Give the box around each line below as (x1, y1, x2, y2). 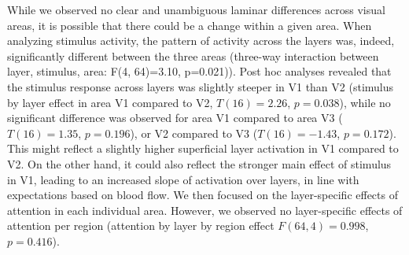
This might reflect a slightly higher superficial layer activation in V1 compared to (7, 140, 399, 157)
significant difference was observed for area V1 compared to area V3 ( (7, 109, 343, 126)
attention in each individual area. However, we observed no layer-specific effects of (7, 201, 403, 218)
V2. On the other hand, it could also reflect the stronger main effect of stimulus (7, 155, 392, 172)
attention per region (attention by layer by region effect (7, 217, 275, 234)
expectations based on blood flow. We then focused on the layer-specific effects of (7, 187, 398, 203)
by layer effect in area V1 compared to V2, (7, 94, 213, 110)
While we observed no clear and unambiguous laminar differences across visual (7, 2, 385, 17)
